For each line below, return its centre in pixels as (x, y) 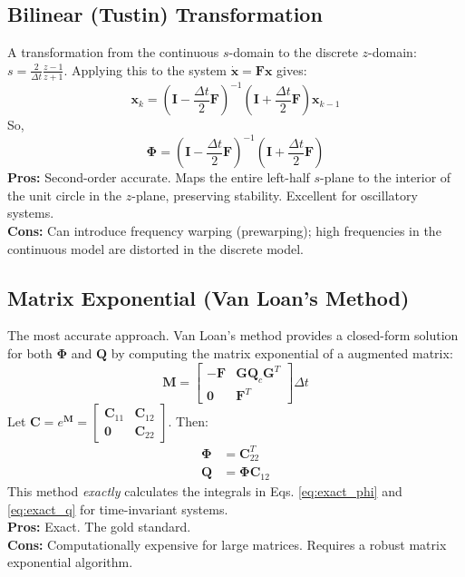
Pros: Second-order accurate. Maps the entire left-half (159, 177)
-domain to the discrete (293, 52)
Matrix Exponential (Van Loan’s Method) (208, 297)
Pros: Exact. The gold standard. (99, 527)
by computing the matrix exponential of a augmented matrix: (282, 352)
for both (30, 352)
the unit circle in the (65, 195)
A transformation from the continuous (113, 52)
